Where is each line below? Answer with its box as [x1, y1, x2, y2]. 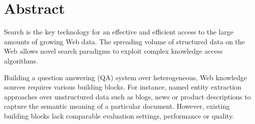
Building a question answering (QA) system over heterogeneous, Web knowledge [4, 72, 247, 82]
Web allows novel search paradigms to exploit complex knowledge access [4, 46, 223, 56]
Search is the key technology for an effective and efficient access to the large [4, 27, 234, 37]
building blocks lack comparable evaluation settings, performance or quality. [4, 110, 234, 121]
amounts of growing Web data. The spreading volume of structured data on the [4, 36, 245, 46]
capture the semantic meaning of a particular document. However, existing [4, 101, 230, 111]
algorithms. [4, 55, 38, 65]
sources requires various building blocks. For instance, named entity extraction [4, 82, 242, 92]
